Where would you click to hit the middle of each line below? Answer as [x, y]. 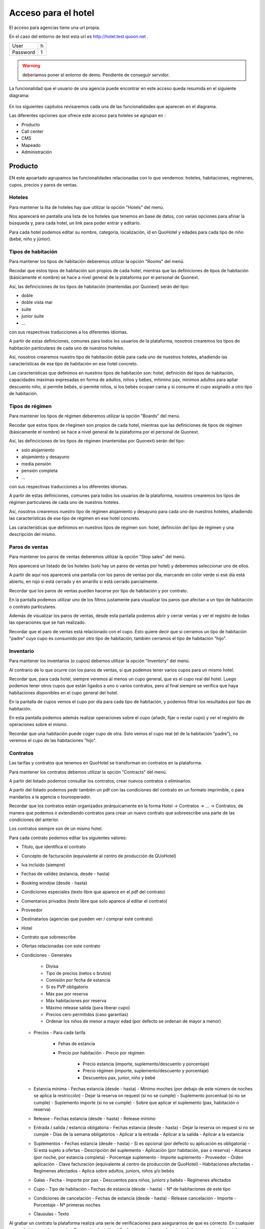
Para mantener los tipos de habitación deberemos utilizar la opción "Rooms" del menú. [97, 262]
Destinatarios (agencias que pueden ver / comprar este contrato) [87, 919]
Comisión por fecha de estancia [78, 980]
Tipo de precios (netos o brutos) [79, 973]
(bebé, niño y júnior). [30, 239]
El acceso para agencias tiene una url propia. [55, 28]
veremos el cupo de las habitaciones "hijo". [53, 740]
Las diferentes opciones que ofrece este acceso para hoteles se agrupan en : [88, 116]
